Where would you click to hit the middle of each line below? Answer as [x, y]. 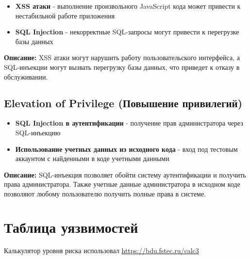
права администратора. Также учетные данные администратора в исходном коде [122, 184]
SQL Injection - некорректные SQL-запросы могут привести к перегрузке [127, 32]
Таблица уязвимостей [71, 227]
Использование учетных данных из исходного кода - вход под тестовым [126, 149]
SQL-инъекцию [38, 132]
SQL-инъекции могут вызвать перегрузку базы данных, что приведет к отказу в [122, 67]
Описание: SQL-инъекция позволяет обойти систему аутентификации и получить [125, 174]
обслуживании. [26, 76]
